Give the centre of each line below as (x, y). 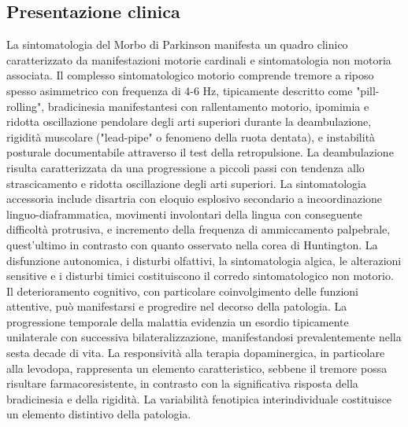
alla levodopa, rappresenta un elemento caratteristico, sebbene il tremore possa (197, 368)
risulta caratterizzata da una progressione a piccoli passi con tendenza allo (185, 167)
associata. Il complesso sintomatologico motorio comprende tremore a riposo (190, 75)
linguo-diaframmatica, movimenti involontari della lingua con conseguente (184, 213)
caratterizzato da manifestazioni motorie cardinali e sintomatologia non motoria (199, 59)
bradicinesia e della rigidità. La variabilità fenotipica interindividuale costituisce (199, 398)
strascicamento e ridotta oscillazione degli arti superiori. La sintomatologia (186, 183)
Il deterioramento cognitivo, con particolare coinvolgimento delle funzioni (183, 291)
